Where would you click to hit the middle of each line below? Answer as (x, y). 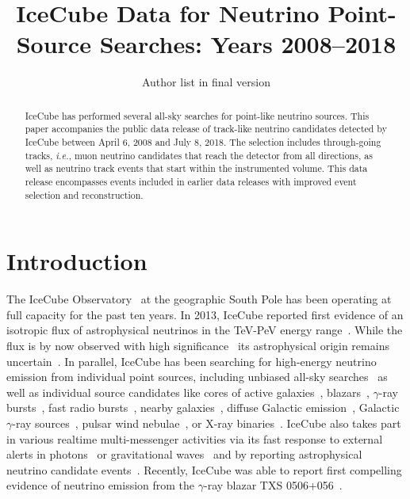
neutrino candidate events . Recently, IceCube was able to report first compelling (204, 469)
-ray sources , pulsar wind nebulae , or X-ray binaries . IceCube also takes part (207, 423)
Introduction (77, 261)
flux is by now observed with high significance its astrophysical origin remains (198, 346)
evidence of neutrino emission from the (101, 485)
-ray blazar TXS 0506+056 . (273, 485)
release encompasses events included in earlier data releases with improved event (191, 181)
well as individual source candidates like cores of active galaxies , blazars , (188, 392)
